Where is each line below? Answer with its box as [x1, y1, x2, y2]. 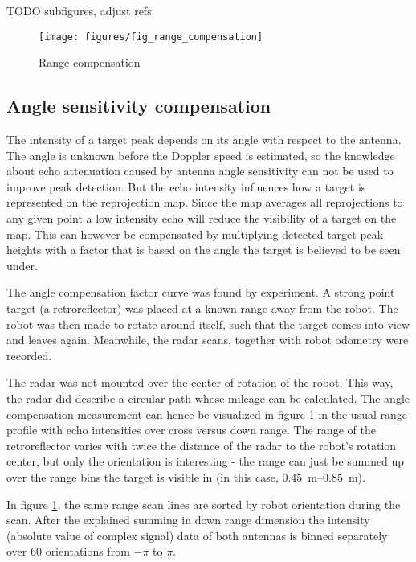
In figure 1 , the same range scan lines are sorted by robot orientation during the [6, 495, 401, 512]
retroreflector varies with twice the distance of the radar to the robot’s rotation [6, 437, 397, 453]
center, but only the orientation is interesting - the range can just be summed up [6, 453, 405, 470]
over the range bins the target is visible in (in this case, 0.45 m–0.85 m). [6, 468, 365, 485]
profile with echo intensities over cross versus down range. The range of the [6, 421, 376, 438]
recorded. [6, 347, 52, 363]
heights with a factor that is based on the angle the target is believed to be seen [6, 241, 401, 258]
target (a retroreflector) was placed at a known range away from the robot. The [6, 299, 398, 316]
